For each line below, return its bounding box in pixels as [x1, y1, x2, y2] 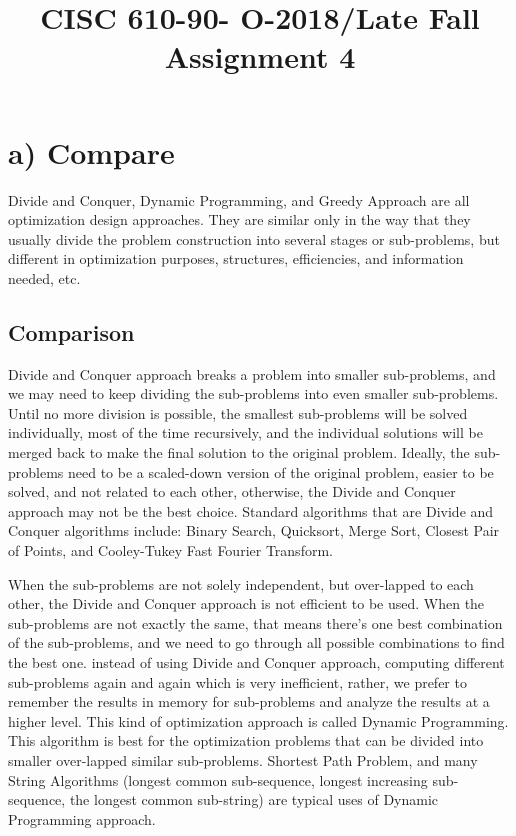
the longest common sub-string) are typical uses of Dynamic [69, 789, 439, 810]
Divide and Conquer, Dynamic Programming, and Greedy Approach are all [8, 189, 470, 210]
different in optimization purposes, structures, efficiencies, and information [8, 248, 464, 269]
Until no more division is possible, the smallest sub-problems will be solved [8, 402, 468, 423]
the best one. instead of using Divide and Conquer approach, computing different [8, 651, 505, 672]
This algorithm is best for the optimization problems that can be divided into [8, 730, 484, 751]
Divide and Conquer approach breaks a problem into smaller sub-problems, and [8, 363, 496, 384]
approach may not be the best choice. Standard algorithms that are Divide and [8, 500, 494, 521]
